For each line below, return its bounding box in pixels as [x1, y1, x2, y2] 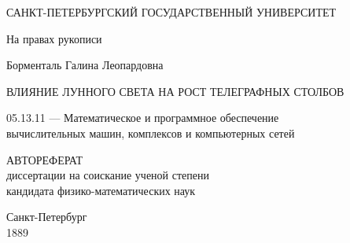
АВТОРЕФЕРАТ [6, 151, 83, 168]
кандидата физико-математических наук [6, 182, 196, 198]
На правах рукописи [6, 30, 102, 46]
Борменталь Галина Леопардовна [6, 57, 164, 73]
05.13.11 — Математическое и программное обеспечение [6, 109, 279, 126]
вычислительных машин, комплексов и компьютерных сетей [6, 124, 295, 141]
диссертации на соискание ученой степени [6, 167, 209, 183]
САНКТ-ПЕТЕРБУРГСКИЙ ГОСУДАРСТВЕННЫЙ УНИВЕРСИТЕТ [6, 4, 337, 20]
